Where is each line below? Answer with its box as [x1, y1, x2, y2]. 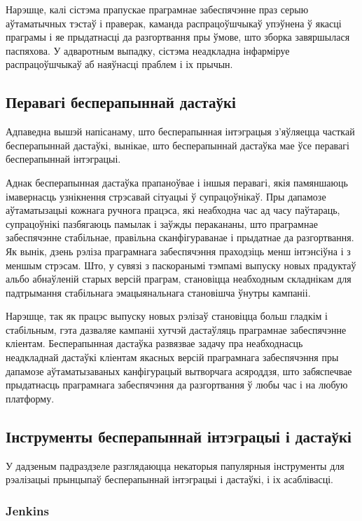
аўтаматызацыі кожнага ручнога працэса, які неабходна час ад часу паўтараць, [6, 203, 340, 217]
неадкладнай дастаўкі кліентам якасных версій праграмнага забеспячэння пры [6, 350, 339, 365]
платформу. [6, 391, 55, 405]
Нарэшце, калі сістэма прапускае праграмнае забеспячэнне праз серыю [6, 2, 309, 16]
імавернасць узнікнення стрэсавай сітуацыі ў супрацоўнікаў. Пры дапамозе [6, 189, 326, 203]
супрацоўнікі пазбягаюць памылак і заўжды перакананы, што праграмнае [6, 216, 318, 231]
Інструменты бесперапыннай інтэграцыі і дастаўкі [6, 425, 351, 447]
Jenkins [6, 501, 49, 519]
